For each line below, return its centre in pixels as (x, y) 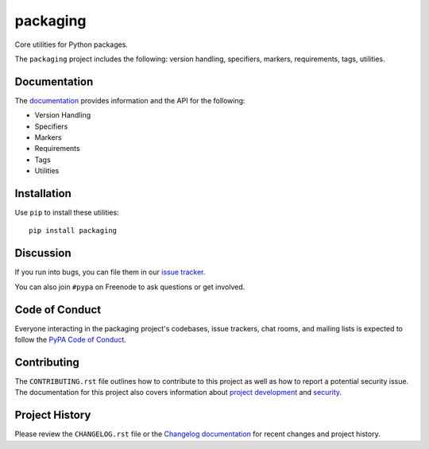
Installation (43, 194)
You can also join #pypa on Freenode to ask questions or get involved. (130, 287)
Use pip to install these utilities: (67, 213)
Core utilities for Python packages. (71, 45)
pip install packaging (73, 231)
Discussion (43, 253)
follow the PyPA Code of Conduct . (71, 340)
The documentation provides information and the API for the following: (130, 100)
